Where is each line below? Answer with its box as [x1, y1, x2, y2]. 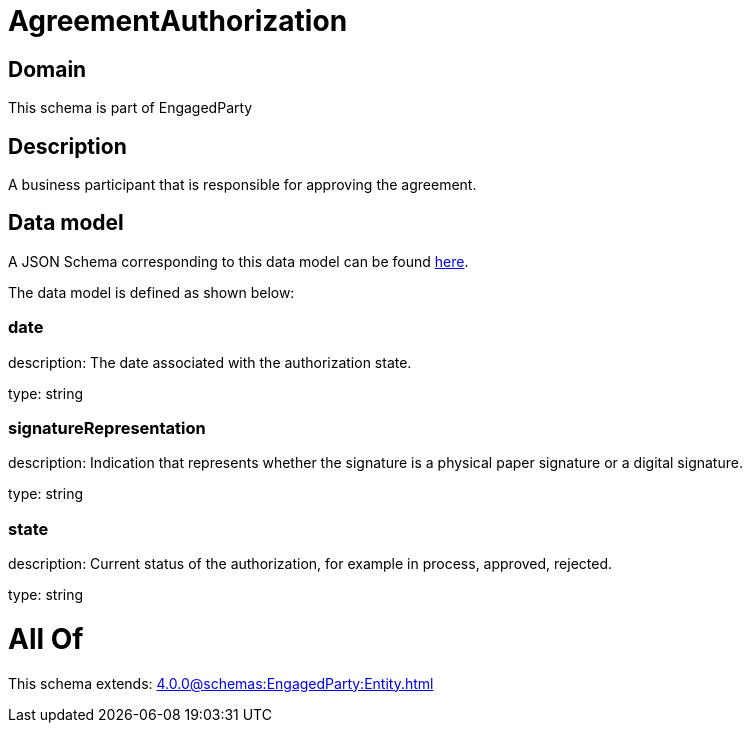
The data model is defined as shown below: [8, 283, 295, 301]
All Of [8, 621, 84, 656]
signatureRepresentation [8, 417, 206, 438]
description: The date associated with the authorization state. [8, 353, 412, 371]
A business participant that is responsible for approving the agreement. [8, 176, 477, 194]
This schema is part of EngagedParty [8, 99, 253, 117]
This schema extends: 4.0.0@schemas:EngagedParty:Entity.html [8, 674, 434, 692]
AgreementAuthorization [8, 4, 348, 38]
